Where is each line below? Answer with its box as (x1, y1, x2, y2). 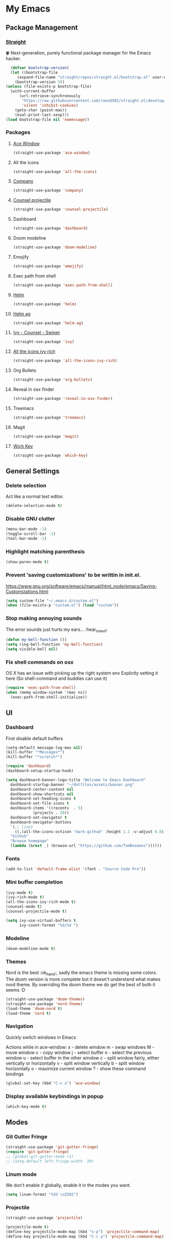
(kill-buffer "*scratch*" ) (6, 754, 63, 760)
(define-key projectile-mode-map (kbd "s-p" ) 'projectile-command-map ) (6, 1229, 159, 1234)
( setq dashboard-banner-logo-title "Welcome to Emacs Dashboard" (6, 777, 146, 783)
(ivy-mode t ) (6, 890, 33, 895)
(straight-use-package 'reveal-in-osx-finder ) (13, 396, 113, 401)
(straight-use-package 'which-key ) (13, 453, 88, 458)
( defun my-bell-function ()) (6, 637, 67, 643)
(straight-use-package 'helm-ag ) (13, 320, 84, 326)
